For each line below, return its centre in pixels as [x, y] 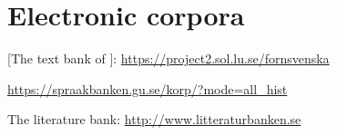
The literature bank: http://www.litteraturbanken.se [154, 119]
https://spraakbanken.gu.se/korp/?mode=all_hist [148, 88]
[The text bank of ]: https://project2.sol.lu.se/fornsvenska [168, 58]
